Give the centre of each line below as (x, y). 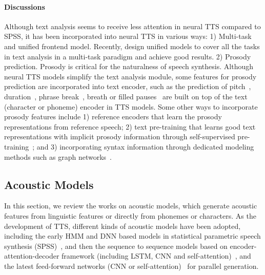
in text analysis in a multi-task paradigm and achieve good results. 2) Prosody (128, 56)
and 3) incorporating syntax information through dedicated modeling (145, 146)
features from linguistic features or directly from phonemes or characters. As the (130, 215)
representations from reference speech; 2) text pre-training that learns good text (130, 126)
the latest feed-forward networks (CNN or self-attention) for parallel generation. (131, 266)
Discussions (25, 6)
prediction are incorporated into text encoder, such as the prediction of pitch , (128, 86)
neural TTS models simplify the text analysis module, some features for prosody (130, 76)
